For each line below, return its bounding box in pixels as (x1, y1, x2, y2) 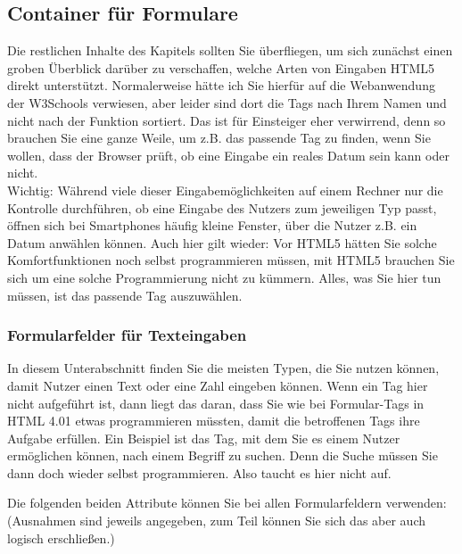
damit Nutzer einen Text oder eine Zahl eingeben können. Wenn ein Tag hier (7, 376, 428, 394)
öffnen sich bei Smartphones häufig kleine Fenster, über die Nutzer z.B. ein (7, 216, 417, 235)
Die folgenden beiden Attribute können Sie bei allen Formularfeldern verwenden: (7, 493, 447, 512)
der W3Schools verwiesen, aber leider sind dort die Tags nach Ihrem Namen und (7, 93, 447, 112)
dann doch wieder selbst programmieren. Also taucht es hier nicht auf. (7, 463, 392, 482)
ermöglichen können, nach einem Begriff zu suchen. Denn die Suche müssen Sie (7, 446, 438, 465)
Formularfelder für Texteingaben (7, 324, 247, 346)
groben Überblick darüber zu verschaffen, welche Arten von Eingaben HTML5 (7, 58, 435, 77)
